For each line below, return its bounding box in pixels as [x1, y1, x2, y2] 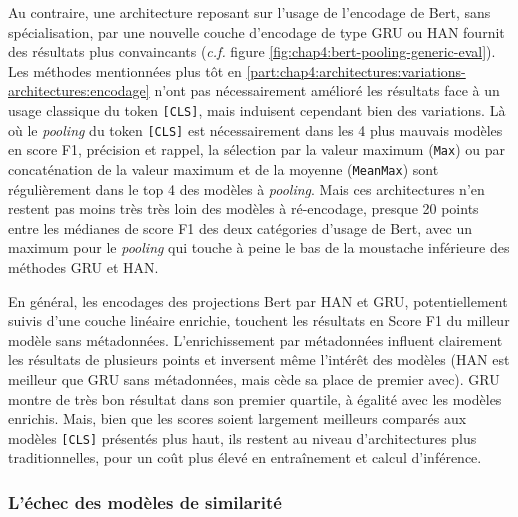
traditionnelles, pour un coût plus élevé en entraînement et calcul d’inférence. [8, 447, 482, 468]
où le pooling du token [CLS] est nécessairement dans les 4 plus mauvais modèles [8, 119, 503, 140]
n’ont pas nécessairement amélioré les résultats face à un [154, 80, 500, 101]
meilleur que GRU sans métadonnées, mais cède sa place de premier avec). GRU [8, 368, 500, 389]
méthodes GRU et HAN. [8, 256, 159, 277]
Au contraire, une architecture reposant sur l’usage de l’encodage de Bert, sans [8, 2, 491, 22]
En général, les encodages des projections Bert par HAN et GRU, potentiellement [8, 290, 508, 311]
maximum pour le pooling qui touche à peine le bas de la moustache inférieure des [8, 237, 510, 258]
